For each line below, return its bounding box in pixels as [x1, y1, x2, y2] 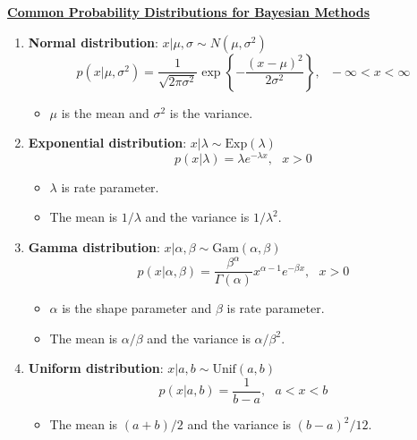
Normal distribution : [28, 32, 158, 51]
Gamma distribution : [28, 238, 160, 257]
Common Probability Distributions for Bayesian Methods [7, 3, 370, 21]
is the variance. [169, 103, 253, 122]
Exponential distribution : [28, 133, 187, 152]
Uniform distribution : [28, 359, 164, 377]
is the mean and [61, 103, 149, 122]
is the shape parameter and [62, 299, 212, 317]
